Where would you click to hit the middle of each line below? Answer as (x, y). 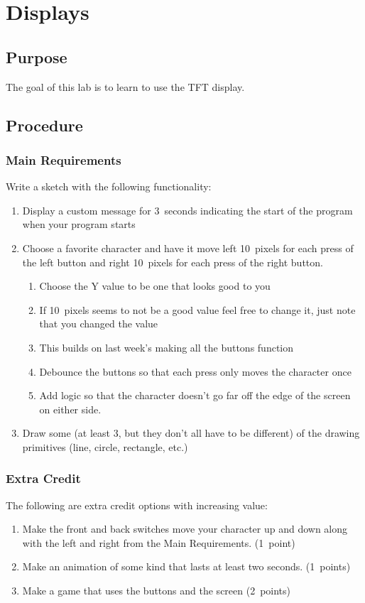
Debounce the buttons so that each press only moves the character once (195, 371)
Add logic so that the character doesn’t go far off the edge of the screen (195, 395)
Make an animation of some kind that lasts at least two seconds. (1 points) (186, 566)
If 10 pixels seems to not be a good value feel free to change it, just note (197, 309)
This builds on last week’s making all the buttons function (166, 347)
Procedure (44, 125)
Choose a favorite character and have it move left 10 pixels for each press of (188, 248)
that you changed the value (99, 324)
